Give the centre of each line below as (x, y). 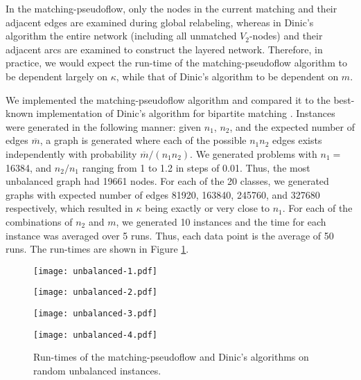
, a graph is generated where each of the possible (143, 140)
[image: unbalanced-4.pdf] (95, 335)
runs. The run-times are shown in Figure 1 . (97, 249)
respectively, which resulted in (69, 208)
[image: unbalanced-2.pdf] (95, 292)
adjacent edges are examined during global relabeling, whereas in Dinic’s (160, 22)
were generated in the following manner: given (104, 126)
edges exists (297, 140)
